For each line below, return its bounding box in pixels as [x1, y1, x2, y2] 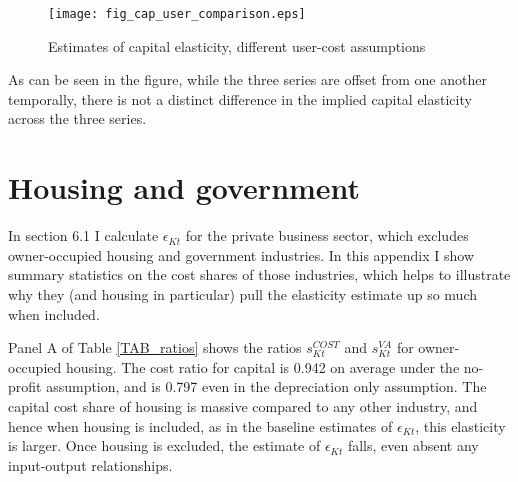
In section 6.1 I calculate [8, 225, 159, 246]
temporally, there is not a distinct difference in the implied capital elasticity [8, 88, 472, 109]
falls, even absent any [347, 435, 479, 456]
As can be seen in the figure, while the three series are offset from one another [8, 69, 487, 90]
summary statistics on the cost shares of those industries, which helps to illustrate [8, 264, 511, 285]
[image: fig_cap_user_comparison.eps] [48, 7, 306, 21]
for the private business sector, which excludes [185, 225, 469, 246]
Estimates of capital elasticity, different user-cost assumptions [48, 35, 426, 56]
